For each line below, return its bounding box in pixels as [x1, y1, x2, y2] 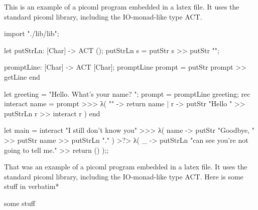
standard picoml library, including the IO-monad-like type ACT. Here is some [4, 171, 243, 181]
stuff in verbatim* [4, 181, 59, 191]
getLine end [4, 71, 40, 82]
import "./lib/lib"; [4, 28, 59, 39]
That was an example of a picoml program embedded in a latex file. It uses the [4, 161, 247, 172]
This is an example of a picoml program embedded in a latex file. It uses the [4, 2, 239, 12]
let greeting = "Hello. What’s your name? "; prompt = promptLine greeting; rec [4, 88, 250, 99]
